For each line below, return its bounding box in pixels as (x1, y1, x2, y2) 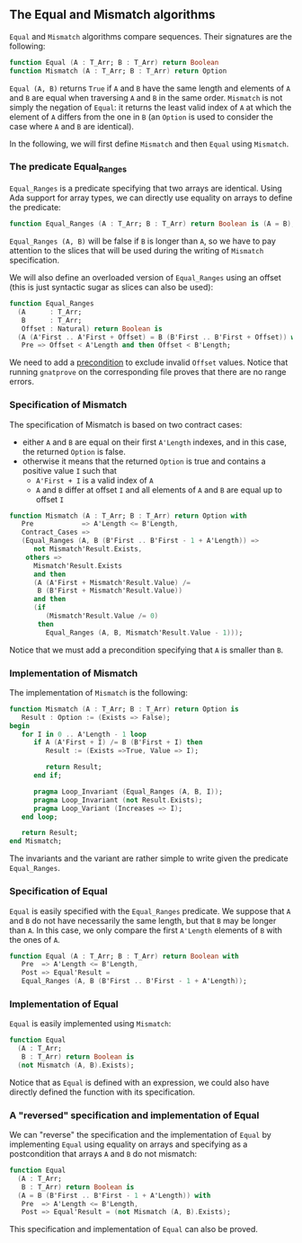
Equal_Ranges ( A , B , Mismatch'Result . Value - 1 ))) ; (45, 628, 244, 637)
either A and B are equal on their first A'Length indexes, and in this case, (22, 436, 288, 448)
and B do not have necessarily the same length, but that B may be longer (9, 915, 277, 926)
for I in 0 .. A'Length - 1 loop (21, 730, 147, 739)
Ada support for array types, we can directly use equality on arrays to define (9, 192, 293, 203)
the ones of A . (9, 934, 60, 945)
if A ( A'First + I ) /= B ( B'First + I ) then (32, 738, 203, 747)
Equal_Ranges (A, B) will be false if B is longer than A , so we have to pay (9, 235, 277, 246)
